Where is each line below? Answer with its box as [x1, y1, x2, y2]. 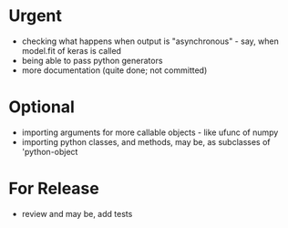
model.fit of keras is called [21, 45, 122, 56]
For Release [8, 179, 99, 199]
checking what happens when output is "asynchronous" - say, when [21, 36, 279, 47]
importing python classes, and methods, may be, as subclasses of [21, 136, 271, 147]
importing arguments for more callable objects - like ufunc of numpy [21, 127, 279, 138]
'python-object [21, 146, 78, 157]
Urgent [8, 5, 63, 26]
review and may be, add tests [21, 208, 133, 219]
